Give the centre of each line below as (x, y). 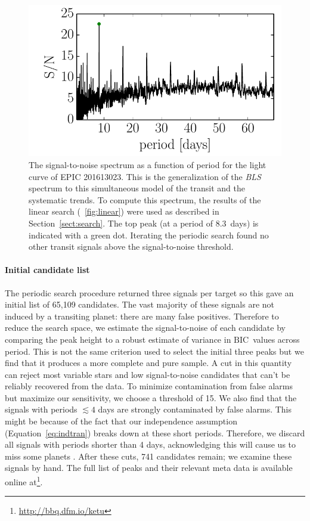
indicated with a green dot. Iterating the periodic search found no (149, 235)
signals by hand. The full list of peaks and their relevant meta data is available (149, 468)
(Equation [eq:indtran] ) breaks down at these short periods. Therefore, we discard (155, 432)
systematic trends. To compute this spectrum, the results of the (145, 199)
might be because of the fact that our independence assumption (121, 421)
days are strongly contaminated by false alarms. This (195, 409)
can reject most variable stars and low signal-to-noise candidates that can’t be (148, 374)
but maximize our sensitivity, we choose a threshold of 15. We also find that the (151, 397)
